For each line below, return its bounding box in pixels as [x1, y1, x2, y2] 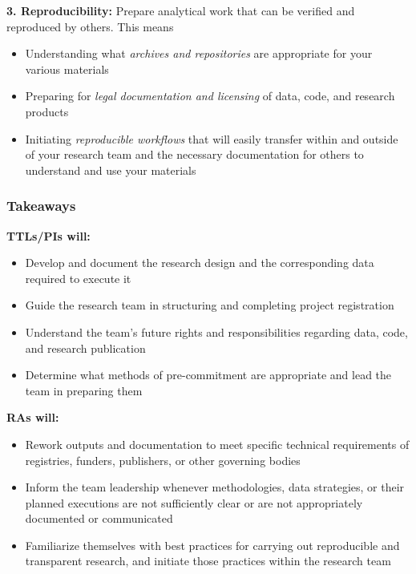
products [25, 103, 69, 119]
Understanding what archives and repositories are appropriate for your [25, 45, 373, 62]
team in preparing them [25, 382, 143, 398]
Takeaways [6, 196, 76, 216]
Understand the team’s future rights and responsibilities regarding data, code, [25, 323, 408, 340]
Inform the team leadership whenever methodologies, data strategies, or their [25, 479, 405, 495]
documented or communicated [25, 510, 173, 527]
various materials [25, 60, 109, 77]
